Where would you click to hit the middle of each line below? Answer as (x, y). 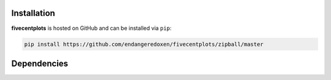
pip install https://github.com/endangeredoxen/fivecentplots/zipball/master (144, 44)
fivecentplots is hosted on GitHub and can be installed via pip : (91, 28)
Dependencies (40, 63)
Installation (33, 13)
